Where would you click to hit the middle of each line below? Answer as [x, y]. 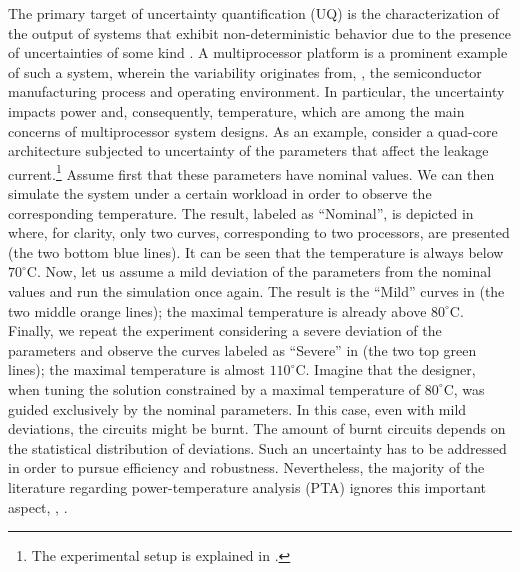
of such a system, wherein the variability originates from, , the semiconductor [245, 71]
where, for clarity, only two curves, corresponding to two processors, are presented [259, 232]
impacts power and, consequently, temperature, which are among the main [236, 110]
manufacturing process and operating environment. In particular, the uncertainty [256, 91]
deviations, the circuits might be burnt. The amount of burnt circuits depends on [257, 428]
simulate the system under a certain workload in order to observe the [220, 193]
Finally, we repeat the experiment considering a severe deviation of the [225, 330]
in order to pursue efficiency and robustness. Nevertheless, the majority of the [246, 467]
